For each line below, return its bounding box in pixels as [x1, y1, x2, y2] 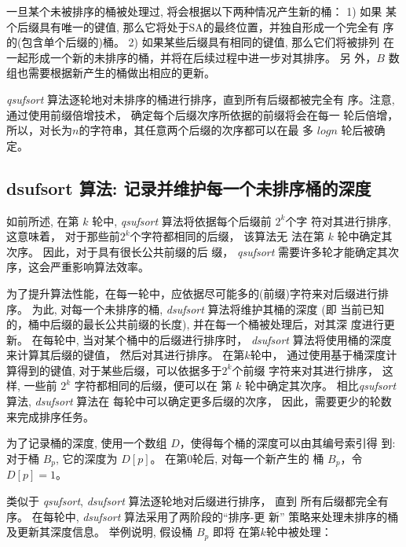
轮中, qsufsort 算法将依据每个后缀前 [92, 212, 272, 229]
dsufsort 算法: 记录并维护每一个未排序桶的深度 [6, 175, 371, 200]
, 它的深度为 [56, 450, 118, 466]
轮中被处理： [265, 523, 332, 540]
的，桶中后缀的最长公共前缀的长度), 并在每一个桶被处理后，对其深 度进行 [6, 316, 384, 332]
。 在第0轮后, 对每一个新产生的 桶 [150, 450, 324, 466]
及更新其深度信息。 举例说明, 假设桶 [6, 523, 193, 540]
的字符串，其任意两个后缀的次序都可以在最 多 [79, 122, 314, 138]
